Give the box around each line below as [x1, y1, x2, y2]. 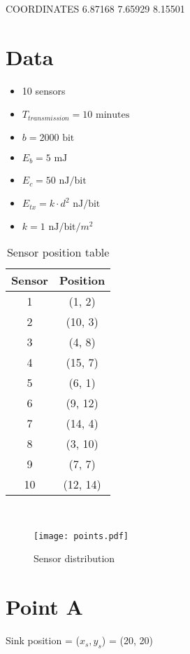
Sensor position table [6, 244, 110, 261]
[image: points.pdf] [34, 531, 129, 541]
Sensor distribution [34, 551, 115, 566]
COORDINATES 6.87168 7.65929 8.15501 [6, 1, 185, 15]
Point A [6, 592, 83, 621]
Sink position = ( [6, 633, 80, 648]
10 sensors [22, 83, 66, 97]
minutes [96, 110, 130, 121]
